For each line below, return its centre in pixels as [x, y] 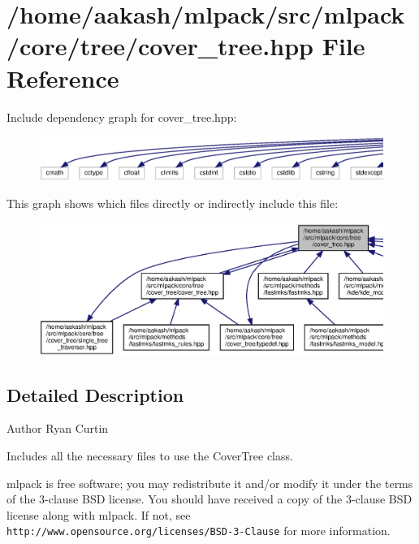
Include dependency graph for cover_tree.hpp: [122, 117]
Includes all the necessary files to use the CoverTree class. [150, 456]
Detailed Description [95, 394]
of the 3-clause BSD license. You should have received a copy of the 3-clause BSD [209, 499]
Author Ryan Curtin [58, 428]
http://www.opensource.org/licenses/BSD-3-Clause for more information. [199, 531]
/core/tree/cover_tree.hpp [160, 46]
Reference [63, 78]
